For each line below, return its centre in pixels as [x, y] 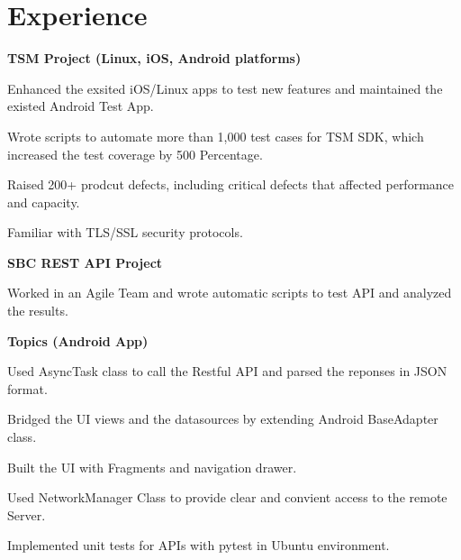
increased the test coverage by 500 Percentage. [135, 154]
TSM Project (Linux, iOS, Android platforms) [154, 58]
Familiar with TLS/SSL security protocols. [125, 232]
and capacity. [44, 202]
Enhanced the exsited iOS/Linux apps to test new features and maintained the [225, 88]
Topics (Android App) [78, 340]
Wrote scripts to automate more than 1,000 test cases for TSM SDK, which [216, 136]
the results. [38, 311]
